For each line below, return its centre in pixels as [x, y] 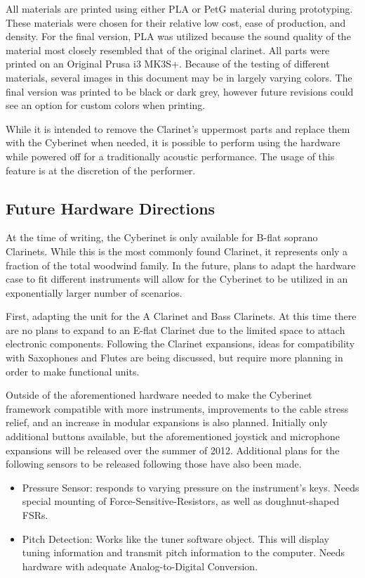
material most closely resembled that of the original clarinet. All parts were [168, 50]
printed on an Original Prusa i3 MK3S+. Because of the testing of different [168, 64]
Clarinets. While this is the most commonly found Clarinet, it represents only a [177, 251]
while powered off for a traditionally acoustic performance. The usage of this [170, 156]
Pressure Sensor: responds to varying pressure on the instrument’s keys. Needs [191, 487]
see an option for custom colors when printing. [106, 105]
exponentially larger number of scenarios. [94, 292]
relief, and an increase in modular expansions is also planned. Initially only [167, 422]
